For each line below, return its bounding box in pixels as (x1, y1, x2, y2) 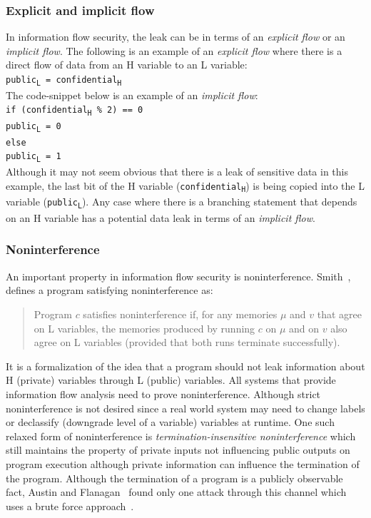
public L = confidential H (6, 75, 122, 87)
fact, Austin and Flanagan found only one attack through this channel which (6, 484, 347, 499)
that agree (317, 306, 362, 321)
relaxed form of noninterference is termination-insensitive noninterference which (6, 428, 356, 443)
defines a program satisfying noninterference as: (6, 283, 213, 298)
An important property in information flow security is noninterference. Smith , (6, 268, 351, 283)
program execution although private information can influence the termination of (6, 456, 360, 471)
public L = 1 (6, 151, 61, 164)
